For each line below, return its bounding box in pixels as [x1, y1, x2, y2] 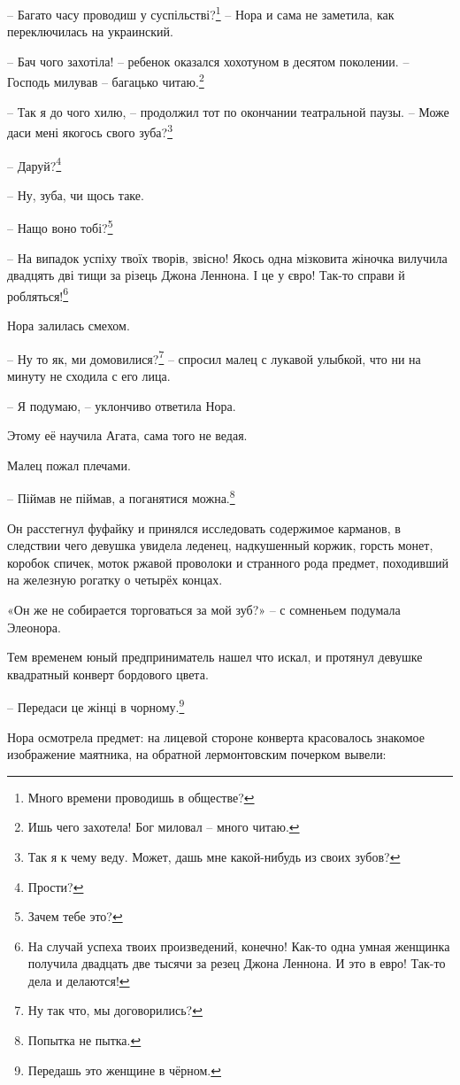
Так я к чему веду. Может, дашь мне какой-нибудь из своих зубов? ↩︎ [27, 847, 401, 865]
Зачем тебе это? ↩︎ [27, 907, 123, 926]
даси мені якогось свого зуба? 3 [7, 120, 172, 141]
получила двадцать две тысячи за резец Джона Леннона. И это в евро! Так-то [27, 954, 446, 973]
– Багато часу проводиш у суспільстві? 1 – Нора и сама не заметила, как [7, 3, 395, 23]
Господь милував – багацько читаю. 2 [7, 70, 204, 91]
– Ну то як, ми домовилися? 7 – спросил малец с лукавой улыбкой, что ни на [7, 346, 421, 368]
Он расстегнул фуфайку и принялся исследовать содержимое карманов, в [7, 518, 401, 537]
